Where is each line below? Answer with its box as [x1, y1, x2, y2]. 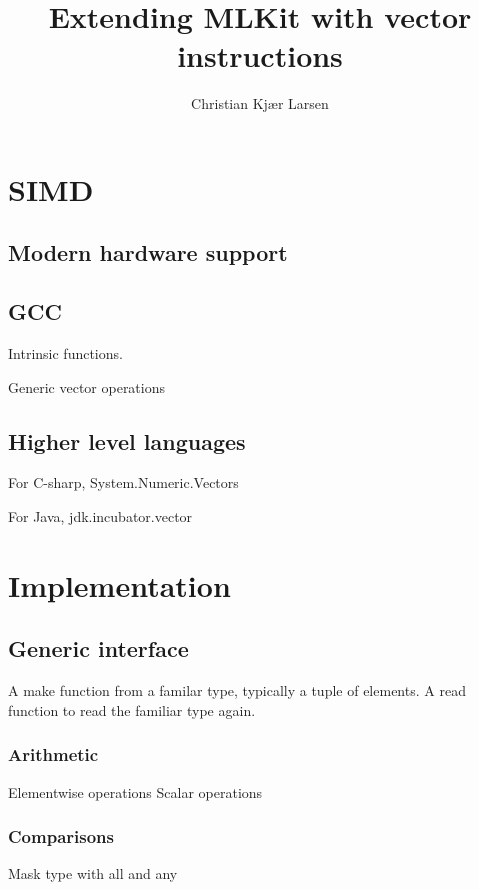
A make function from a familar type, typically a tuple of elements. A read [8, 680, 466, 701]
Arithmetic [8, 742, 99, 767]
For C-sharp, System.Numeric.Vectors [8, 472, 239, 493]
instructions [177, 35, 343, 76]
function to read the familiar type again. [8, 699, 256, 720]
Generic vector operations [8, 376, 166, 397]
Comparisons [8, 824, 114, 849]
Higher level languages [8, 425, 246, 456]
